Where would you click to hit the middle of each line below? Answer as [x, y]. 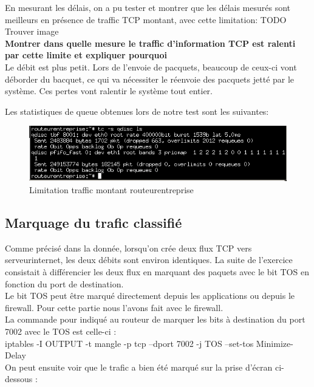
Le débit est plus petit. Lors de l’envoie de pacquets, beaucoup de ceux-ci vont [151, 67]
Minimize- [275, 343]
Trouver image [32, 31]
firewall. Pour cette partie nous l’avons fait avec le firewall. [114, 307]
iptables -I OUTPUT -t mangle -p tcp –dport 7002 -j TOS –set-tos [129, 343]
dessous [19, 379]
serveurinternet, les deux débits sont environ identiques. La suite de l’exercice [149, 260]
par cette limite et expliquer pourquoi [86, 55]
